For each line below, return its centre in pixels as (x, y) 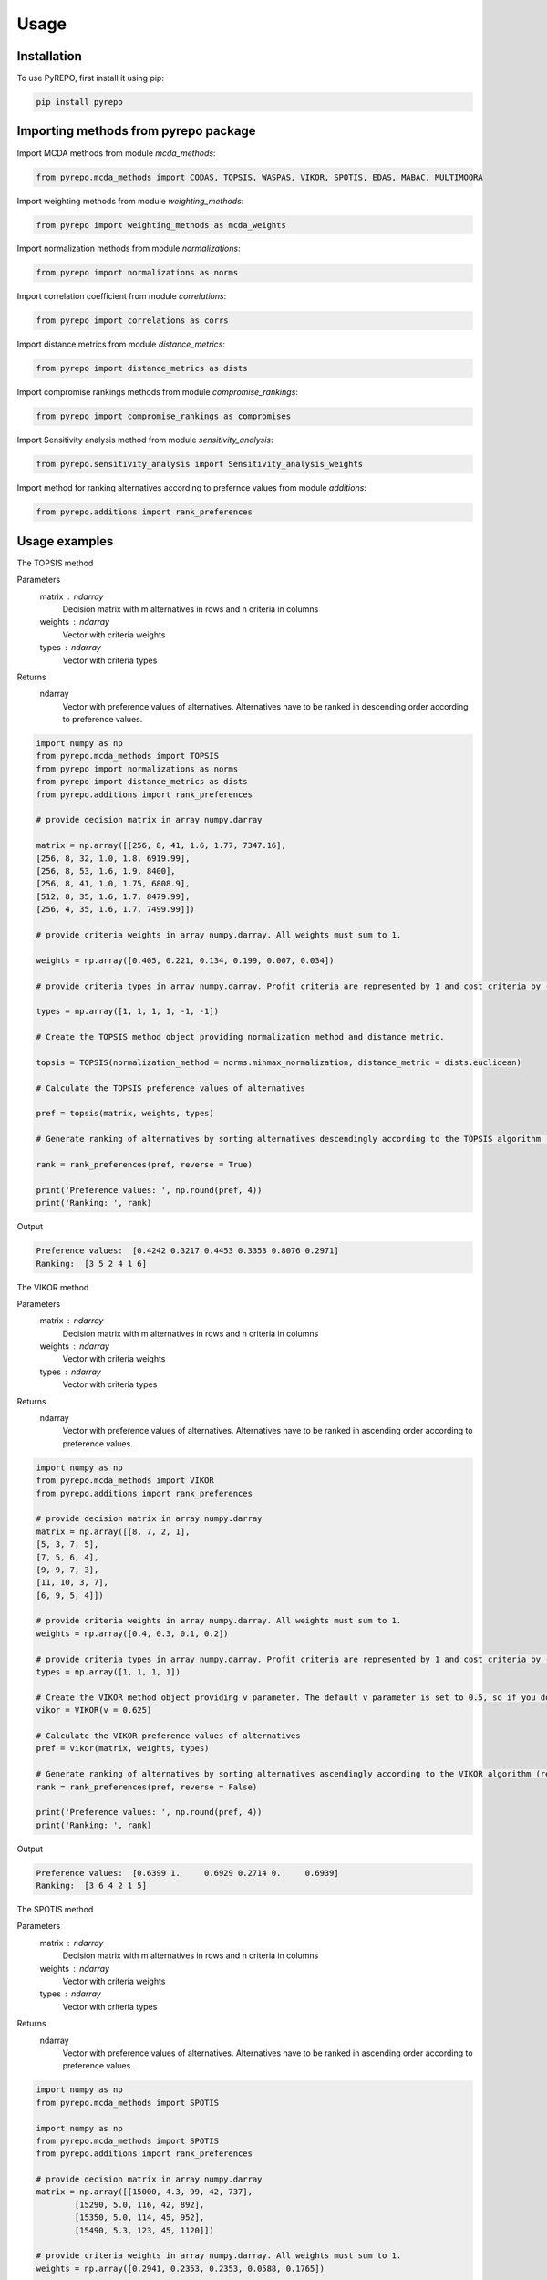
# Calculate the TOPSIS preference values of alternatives (170, 1088)
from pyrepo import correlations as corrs (132, 321)
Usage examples (65, 541)
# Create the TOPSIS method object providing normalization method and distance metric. (241, 1037)
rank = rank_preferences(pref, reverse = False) (147, 1787)
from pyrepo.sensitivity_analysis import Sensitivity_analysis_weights (200, 464)
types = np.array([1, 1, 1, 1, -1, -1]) (127, 1011)
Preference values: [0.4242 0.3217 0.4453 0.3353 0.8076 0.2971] (187, 1251)
